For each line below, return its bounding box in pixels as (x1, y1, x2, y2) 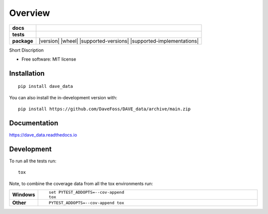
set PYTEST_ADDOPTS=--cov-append (49, 190, 124, 195)
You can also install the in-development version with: (9, 94, 118, 100)
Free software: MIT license (21, 56, 76, 62)
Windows (12, 191, 35, 198)
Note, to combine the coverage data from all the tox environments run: (9, 180, 153, 186)
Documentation (9, 119, 59, 127)
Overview (9, 7, 50, 18)
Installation (9, 69, 45, 77)
